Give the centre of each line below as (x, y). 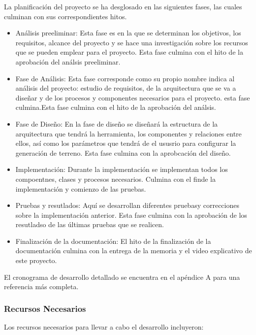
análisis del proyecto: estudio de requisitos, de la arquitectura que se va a (126, 88)
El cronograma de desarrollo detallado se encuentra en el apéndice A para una (122, 277)
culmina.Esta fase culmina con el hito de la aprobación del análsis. (116, 107)
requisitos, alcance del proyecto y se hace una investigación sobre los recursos (132, 42)
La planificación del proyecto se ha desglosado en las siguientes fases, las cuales (123, 6)
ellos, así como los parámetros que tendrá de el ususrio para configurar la (126, 143)
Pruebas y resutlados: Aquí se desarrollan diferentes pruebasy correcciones (127, 205)
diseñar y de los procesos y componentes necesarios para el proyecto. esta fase (133, 97)
